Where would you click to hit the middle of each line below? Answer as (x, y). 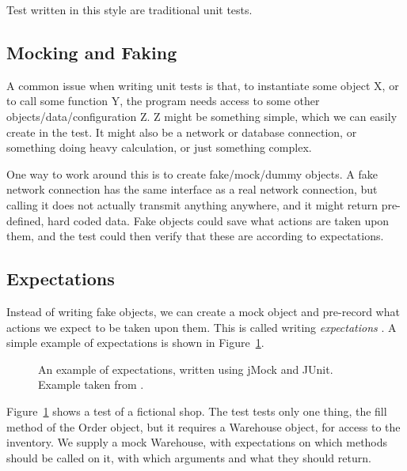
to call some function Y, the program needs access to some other (163, 101)
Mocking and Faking (92, 52)
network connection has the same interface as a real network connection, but (192, 189)
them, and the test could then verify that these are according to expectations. (195, 236)
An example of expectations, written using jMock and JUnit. (186, 369)
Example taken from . (91, 384)
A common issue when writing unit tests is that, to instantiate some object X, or (203, 85)
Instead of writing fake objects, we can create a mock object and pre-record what (203, 311)
